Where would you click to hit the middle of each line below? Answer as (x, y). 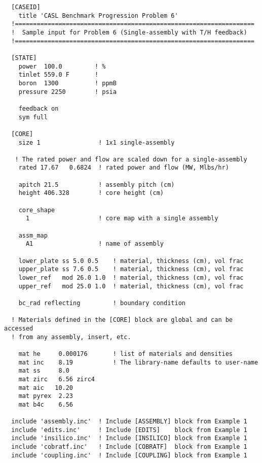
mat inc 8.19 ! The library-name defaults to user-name (138, 362)
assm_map (33, 235)
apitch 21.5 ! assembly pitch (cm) (97, 185)
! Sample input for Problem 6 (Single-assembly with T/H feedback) (129, 32)
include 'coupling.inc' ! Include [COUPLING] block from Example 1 (129, 455)
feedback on (39, 108)
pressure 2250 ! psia (67, 92)
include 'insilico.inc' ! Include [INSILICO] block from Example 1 (129, 438)
